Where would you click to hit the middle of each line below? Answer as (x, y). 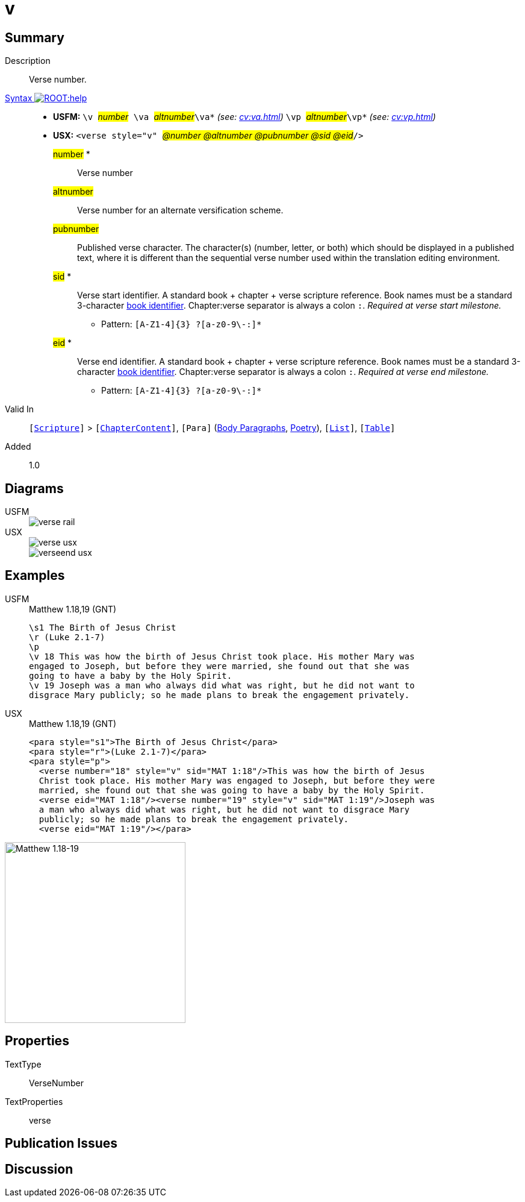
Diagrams (34, 488)
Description (28, 61)
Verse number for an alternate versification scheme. (180, 210)
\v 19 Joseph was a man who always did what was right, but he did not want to (222, 685)
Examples (35, 576)
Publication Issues (61, 1144)
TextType (23, 1064)
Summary (35, 37)
